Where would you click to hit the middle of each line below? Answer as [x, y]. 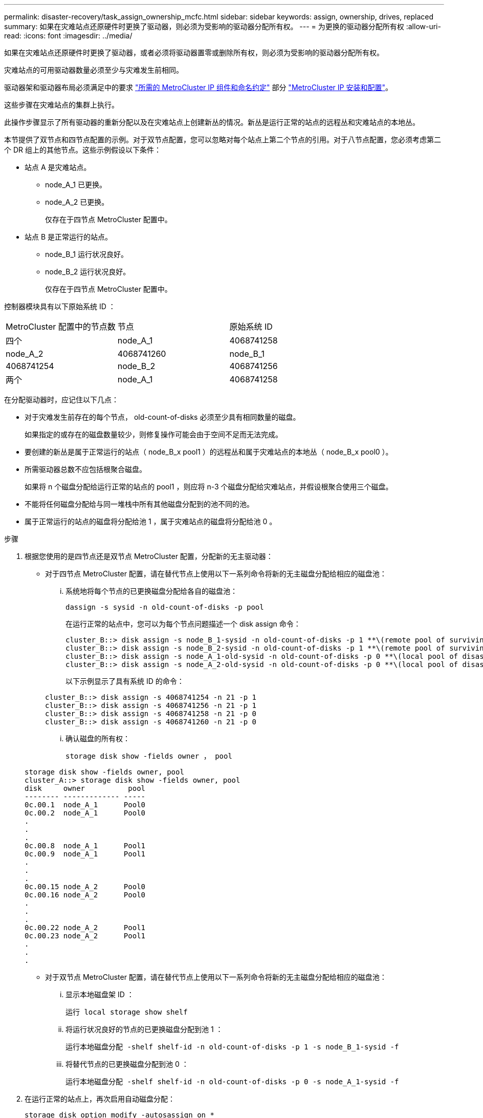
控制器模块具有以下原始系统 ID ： [60, 306]
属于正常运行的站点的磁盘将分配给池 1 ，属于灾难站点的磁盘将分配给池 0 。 [151, 521]
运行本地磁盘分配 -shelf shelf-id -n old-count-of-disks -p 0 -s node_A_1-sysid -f [232, 1082]
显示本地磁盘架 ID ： [100, 994]
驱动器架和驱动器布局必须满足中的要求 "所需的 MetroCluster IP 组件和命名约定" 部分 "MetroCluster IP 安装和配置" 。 [198, 87]
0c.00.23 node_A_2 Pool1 [85, 936]
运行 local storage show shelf [127, 1012]
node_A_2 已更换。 [77, 202]
